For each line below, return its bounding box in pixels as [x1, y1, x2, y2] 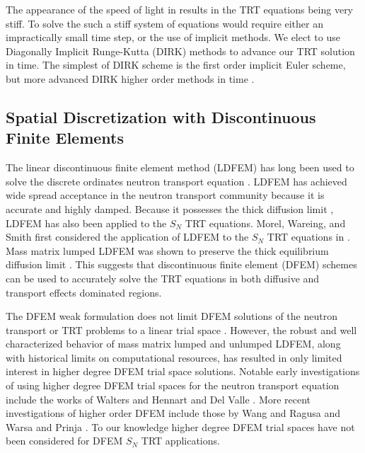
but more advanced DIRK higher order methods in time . [6, 71, 255, 86]
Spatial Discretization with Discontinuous [6, 105, 316, 127]
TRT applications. [141, 433, 220, 448]
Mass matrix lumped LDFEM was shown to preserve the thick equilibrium [6, 243, 329, 258]
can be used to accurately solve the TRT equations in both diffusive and [6, 270, 320, 285]
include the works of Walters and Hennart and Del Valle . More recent [6, 391, 311, 406]
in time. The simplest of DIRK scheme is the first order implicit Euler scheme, [6, 57, 346, 72]
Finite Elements [6, 127, 124, 149]
